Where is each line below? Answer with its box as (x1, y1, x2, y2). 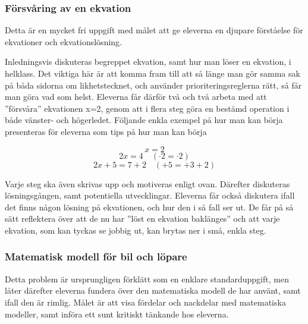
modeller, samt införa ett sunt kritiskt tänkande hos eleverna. (5, 307, 229, 320)
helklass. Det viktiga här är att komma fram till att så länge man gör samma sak (5, 67, 300, 79)
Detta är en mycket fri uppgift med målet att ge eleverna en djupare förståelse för (5, 24, 303, 36)
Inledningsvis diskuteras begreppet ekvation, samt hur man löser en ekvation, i (5, 55, 291, 68)
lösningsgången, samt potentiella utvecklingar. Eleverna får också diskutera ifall (5, 189, 295, 202)
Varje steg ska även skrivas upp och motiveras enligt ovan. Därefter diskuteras (5, 177, 290, 190)
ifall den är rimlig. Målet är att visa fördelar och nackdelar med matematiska (5, 295, 286, 308)
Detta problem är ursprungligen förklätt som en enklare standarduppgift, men (5, 272, 289, 285)
